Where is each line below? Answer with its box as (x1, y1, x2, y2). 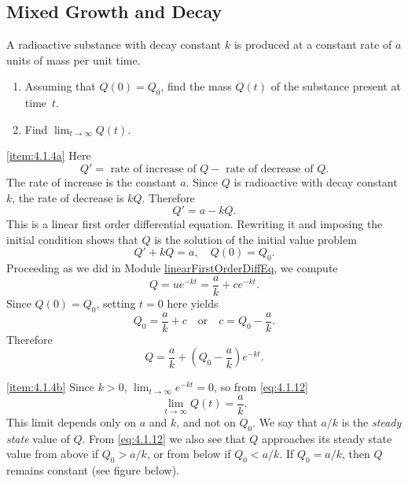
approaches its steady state (261, 430, 392, 446)
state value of (6, 430, 70, 446)
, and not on (176, 413, 236, 430)
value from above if (6, 445, 99, 462)
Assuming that (24, 78, 96, 94)
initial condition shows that (6, 231, 138, 247)
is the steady (341, 413, 402, 430)
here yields (167, 294, 219, 311)
